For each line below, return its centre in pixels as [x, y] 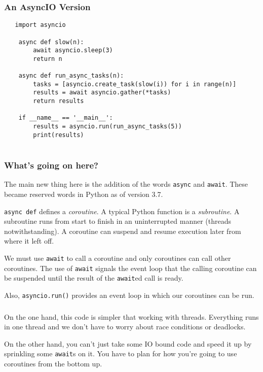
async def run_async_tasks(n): [71, 76]
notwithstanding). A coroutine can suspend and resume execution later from [123, 231]
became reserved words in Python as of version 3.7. [84, 194]
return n [48, 59]
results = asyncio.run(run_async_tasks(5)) [107, 127]
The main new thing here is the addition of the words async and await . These [126, 184]
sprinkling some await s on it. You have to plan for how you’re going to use [121, 353]
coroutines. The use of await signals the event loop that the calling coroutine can [130, 268]
